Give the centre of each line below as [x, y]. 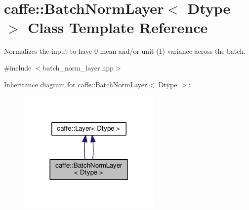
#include [18, 67]
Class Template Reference [118, 27]
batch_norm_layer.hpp [78, 67]
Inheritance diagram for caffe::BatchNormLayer [76, 84]
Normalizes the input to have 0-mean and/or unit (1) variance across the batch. [125, 51]
